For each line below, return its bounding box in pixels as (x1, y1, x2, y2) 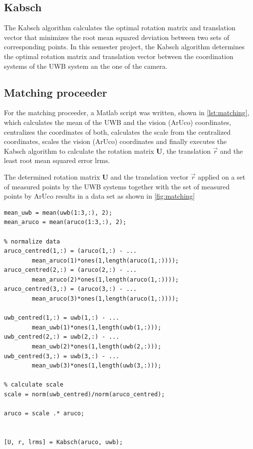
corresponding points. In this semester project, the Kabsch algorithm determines (4, 41, 245, 52)
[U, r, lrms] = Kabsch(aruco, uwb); (4, 438, 123, 446)
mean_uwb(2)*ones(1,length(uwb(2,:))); (32, 343, 162, 350)
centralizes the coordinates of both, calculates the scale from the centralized (4, 126, 231, 137)
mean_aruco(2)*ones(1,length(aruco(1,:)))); (32, 276, 179, 283)
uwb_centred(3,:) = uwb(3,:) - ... (4, 352, 120, 360)
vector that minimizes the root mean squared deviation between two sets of (4, 32, 230, 42)
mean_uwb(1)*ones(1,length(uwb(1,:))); (32, 324, 162, 331)
